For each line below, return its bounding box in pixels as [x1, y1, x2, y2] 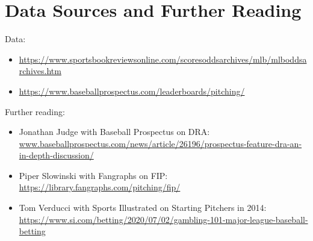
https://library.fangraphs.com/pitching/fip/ [19, 181, 181, 193]
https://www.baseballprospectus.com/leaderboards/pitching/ [19, 84, 245, 97]
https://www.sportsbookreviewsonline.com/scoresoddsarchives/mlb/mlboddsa [19, 52, 307, 65]
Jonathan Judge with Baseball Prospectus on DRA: [19, 125, 210, 138]
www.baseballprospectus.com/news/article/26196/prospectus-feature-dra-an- [19, 137, 302, 149]
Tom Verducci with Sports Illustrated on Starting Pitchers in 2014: [19, 201, 267, 214]
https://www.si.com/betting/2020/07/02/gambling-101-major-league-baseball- [19, 213, 308, 225]
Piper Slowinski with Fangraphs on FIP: [19, 169, 168, 181]
